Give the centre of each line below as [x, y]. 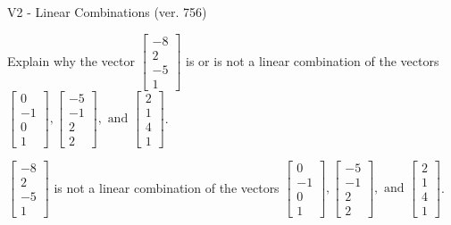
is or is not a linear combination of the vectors [313, 60]
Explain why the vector [71, 60]
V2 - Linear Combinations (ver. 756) [107, 12]
